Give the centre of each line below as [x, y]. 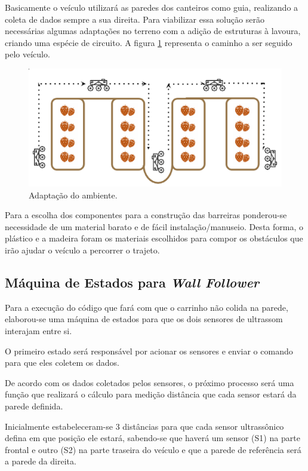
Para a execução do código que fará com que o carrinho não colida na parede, [147, 307]
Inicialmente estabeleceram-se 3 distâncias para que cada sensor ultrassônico [144, 426]
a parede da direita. [41, 461]
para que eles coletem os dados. [62, 363]
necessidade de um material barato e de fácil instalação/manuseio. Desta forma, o [154, 226]
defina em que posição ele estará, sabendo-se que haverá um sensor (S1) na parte [153, 438]
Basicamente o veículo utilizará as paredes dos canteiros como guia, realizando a [152, 7]
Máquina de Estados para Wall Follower [132, 282]
